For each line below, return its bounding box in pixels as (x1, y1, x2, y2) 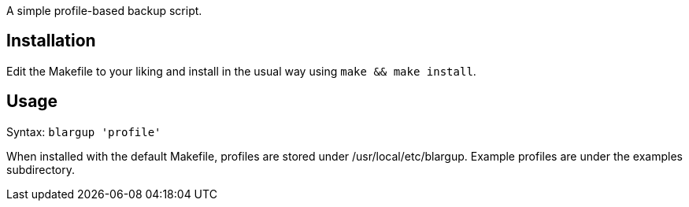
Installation (6, 31, 96, 51)
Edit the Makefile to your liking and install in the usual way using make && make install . (6, 64, 476, 78)
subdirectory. (6, 162, 76, 176)
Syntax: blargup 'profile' (6, 124, 161, 139)
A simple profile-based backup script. (6, 4, 202, 17)
